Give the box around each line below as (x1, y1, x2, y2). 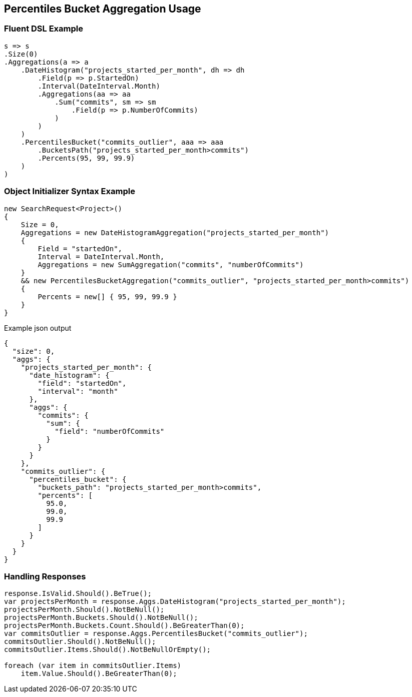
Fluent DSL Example (4, 24, 83, 34)
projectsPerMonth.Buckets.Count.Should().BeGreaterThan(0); (4, 621, 245, 630)
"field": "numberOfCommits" (55, 427, 165, 435)
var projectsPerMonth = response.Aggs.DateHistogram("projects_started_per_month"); (4, 597, 346, 606)
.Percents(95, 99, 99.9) (38, 154, 135, 162)
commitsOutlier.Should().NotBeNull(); (4, 637, 156, 646)
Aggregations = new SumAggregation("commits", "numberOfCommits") (38, 260, 304, 269)
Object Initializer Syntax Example (4, 186, 135, 197)
